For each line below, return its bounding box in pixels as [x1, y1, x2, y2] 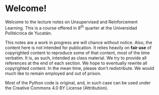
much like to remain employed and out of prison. [5, 70, 101, 76]
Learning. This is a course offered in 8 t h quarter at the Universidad [5, 24, 137, 31]
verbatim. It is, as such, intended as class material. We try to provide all [5, 55, 147, 61]
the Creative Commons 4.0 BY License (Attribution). [5, 85, 109, 91]
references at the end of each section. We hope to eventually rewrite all [5, 60, 147, 66]
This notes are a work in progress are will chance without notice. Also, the [5, 39, 152, 45]
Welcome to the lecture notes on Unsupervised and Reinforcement [5, 19, 138, 25]
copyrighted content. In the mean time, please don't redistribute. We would [5, 65, 155, 71]
